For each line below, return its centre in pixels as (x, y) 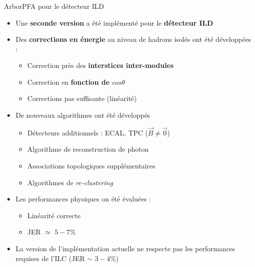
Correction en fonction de (69, 82)
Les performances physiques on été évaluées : (83, 199)
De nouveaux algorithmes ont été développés (83, 115)
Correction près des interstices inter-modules (100, 65)
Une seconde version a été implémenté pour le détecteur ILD (114, 22)
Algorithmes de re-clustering (70, 182)
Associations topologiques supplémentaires (91, 166)
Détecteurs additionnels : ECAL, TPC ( (88, 132)
